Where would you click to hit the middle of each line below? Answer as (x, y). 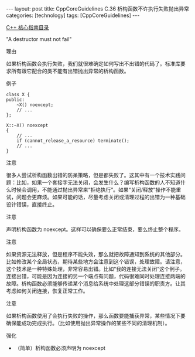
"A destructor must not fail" (39, 39)
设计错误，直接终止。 (32, 204)
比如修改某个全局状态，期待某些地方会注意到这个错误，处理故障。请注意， (96, 261)
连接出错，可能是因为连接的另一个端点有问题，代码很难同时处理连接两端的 (96, 276)
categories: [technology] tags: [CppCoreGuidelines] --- (73, 15)
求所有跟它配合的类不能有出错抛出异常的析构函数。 (68, 71)
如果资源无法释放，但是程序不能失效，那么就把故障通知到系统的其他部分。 (96, 254)
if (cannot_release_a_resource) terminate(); (73, 141)
